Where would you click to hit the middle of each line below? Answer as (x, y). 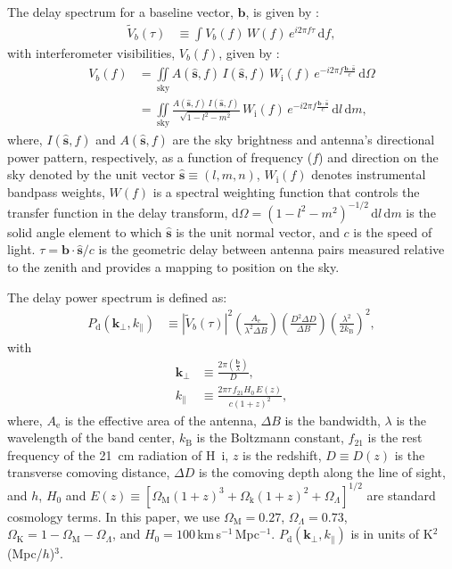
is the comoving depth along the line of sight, (322, 472)
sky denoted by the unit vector (91, 174)
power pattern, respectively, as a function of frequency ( (160, 157)
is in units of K (392, 534)
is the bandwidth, (333, 420)
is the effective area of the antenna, (160, 420)
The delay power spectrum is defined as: (117, 297)
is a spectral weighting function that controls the (286, 191)
